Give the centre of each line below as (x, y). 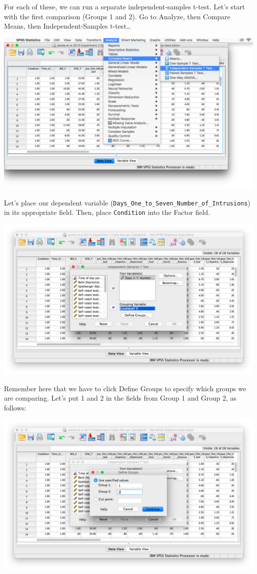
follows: (15, 407)
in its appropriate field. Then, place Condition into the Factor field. (107, 212)
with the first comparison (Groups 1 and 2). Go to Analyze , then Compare (117, 16)
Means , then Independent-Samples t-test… (67, 26)
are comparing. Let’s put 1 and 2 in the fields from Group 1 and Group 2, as (120, 398)
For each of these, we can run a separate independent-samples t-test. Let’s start (125, 6)
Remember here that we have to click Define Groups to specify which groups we (125, 388)
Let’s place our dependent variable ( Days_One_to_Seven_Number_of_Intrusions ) (127, 202)
